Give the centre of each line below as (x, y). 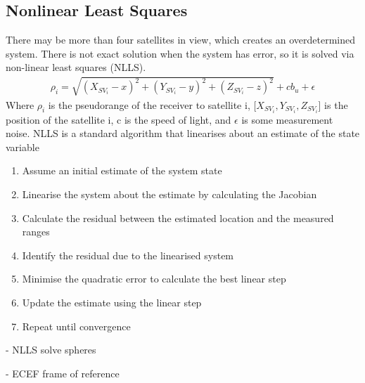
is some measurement (287, 119)
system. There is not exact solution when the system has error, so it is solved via (180, 53)
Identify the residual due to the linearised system (128, 255)
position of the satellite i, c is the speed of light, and (119, 119)
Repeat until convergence (76, 326)
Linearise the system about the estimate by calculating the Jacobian (169, 194)
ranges (36, 232)
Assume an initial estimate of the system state (122, 170)
